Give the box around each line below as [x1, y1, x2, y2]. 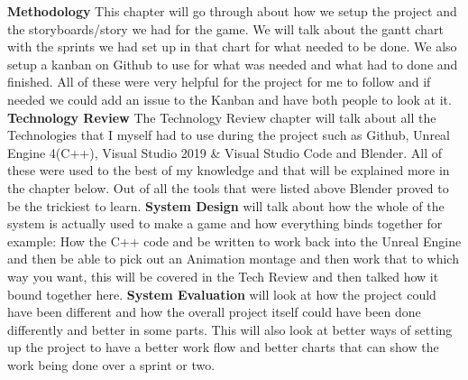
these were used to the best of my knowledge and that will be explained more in [7, 161, 450, 180]
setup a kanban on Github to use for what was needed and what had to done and [7, 54, 458, 73]
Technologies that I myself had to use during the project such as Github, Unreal [7, 125, 450, 144]
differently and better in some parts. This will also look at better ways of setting [7, 320, 453, 338]
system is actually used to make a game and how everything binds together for [7, 214, 443, 233]
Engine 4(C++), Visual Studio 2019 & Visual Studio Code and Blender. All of [7, 143, 443, 162]
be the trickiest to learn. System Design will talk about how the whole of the [7, 196, 445, 215]
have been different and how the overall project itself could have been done [7, 302, 421, 321]
